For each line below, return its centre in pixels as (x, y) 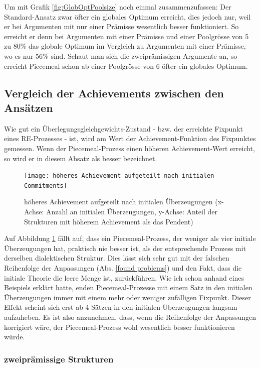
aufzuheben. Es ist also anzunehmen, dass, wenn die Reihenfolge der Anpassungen (130, 317)
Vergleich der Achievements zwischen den (114, 93)
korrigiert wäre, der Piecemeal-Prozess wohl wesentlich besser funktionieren (119, 327)
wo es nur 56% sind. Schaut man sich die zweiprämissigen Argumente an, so (121, 55)
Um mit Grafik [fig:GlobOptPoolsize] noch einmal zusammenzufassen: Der (118, 7)
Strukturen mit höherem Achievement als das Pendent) (109, 221)
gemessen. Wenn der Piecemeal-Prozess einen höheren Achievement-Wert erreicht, (129, 148)
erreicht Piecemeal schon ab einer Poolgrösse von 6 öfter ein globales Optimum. (126, 66)
